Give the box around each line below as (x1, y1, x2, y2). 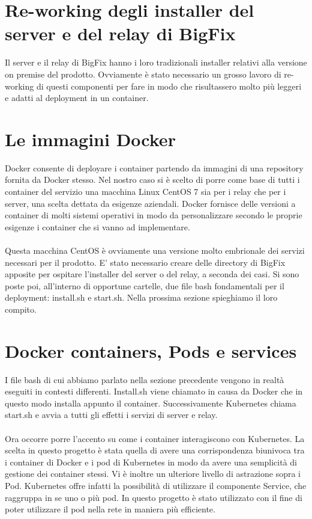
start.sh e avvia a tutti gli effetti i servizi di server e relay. (5, 408, 218, 421)
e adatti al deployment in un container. (5, 91, 149, 104)
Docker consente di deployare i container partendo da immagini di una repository (5, 161, 304, 174)
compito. (5, 302, 37, 315)
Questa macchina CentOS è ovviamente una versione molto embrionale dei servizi (5, 244, 305, 256)
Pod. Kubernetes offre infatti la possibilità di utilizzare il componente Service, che (5, 479, 307, 491)
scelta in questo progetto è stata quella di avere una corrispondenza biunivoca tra (5, 444, 305, 456)
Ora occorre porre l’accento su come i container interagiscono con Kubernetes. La (5, 432, 305, 444)
